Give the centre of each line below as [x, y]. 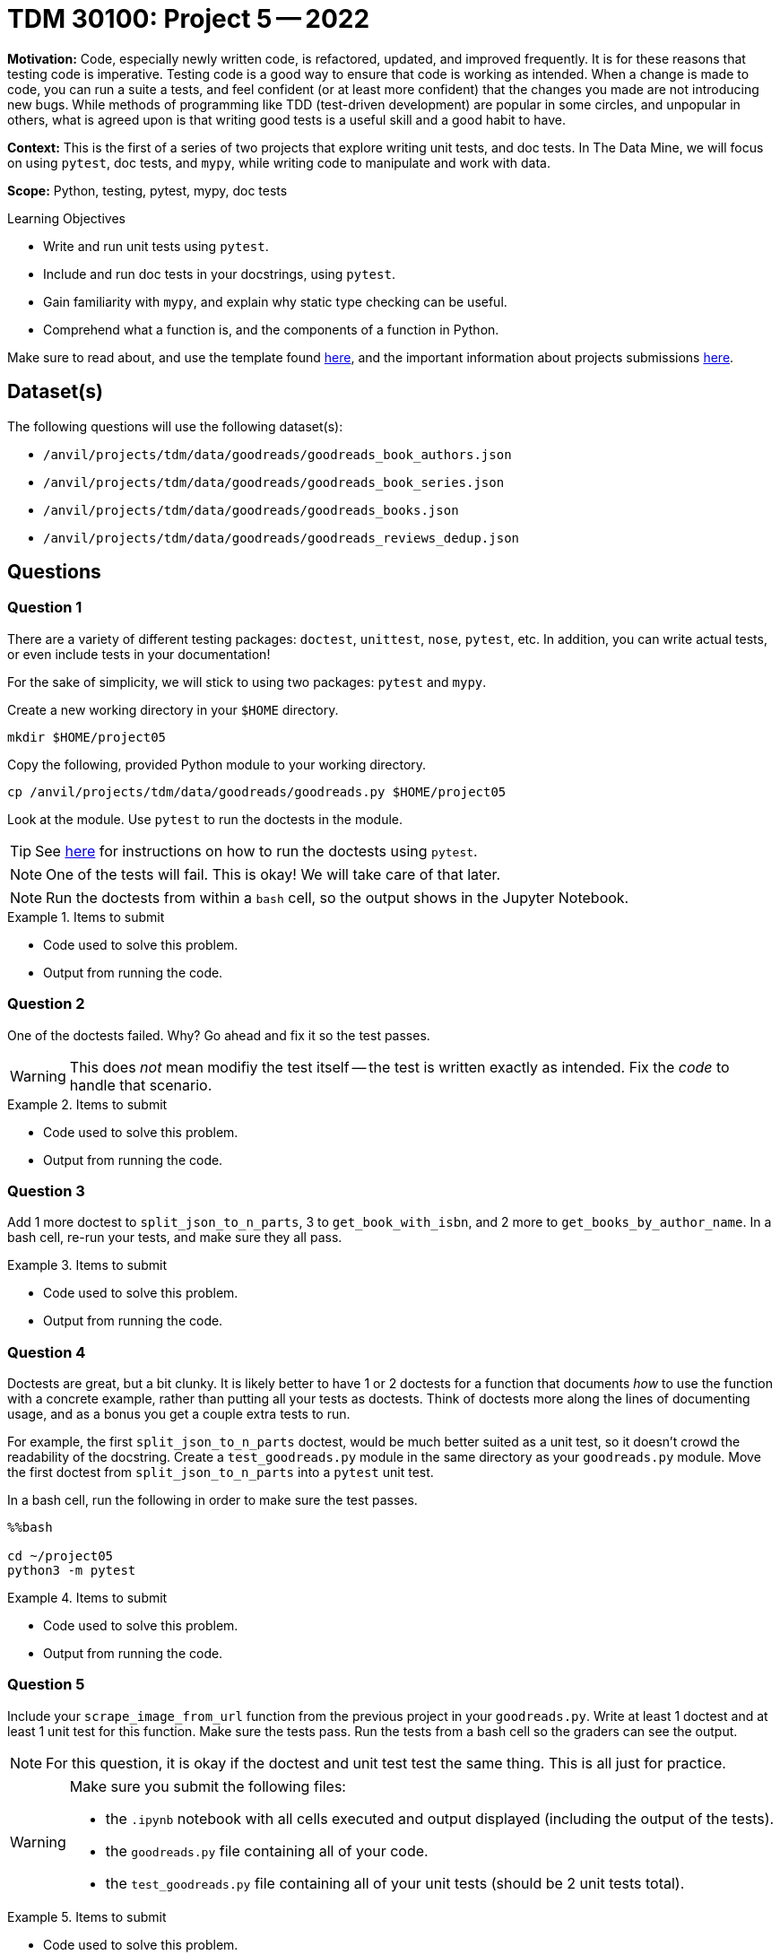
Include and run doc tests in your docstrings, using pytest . [219, 274]
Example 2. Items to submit [87, 1104]
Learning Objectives [66, 218]
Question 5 [46, 1685]
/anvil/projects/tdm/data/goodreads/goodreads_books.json [251, 510]
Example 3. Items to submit [87, 1265]
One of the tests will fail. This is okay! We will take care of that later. [273, 874]
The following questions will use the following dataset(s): [175, 426]
